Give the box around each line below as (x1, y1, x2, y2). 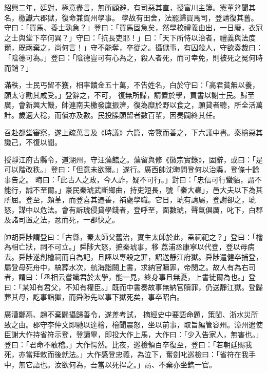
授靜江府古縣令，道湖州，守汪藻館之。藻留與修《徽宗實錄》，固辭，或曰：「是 (4, 154, 263, 164)
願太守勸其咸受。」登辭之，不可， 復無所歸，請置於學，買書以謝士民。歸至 (4, 89, 255, 100)
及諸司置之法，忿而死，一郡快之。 (4, 214, 119, 225)
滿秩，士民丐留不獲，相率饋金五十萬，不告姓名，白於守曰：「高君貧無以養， (4, 79, 259, 90)
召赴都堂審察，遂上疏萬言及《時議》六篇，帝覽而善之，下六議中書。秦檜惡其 (4, 127, 263, 137)
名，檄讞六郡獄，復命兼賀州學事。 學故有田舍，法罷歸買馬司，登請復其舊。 (4, 12, 258, 23)
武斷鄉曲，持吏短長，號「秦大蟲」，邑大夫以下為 (93, 184, 256, 195)
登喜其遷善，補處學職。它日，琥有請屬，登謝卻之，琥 (75, 194, 256, 205)
